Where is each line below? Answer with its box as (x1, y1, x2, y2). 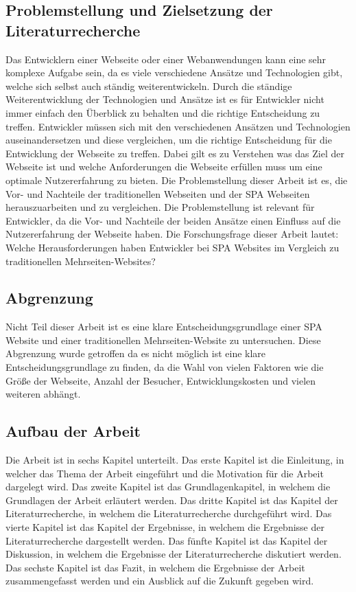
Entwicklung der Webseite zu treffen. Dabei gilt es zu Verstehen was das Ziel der (5, 146, 344, 160)
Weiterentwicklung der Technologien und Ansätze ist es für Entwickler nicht (5, 92, 324, 106)
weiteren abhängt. (5, 387, 81, 401)
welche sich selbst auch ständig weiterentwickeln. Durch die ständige (5, 78, 292, 93)
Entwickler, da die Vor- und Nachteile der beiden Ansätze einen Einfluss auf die (5, 213, 341, 227)
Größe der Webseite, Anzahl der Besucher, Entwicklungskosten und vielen (5, 373, 316, 387)
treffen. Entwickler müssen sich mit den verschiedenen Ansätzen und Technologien (5, 119, 351, 133)
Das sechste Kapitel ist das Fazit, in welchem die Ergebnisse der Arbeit (5, 560, 305, 574)
